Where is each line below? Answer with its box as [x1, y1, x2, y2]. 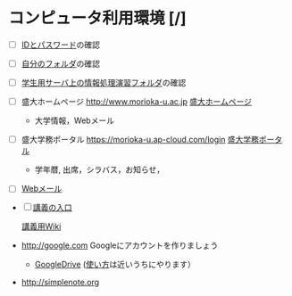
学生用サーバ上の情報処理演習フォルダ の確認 [21, 78, 187, 88]
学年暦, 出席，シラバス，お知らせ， [34, 164, 165, 175]
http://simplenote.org [21, 277, 100, 288]
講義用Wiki [21, 221, 62, 232]
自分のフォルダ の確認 [21, 59, 100, 69]
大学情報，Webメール [34, 115, 115, 126]
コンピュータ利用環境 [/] [8, 8, 187, 29]
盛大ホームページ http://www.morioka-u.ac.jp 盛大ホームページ [21, 96, 252, 107]
